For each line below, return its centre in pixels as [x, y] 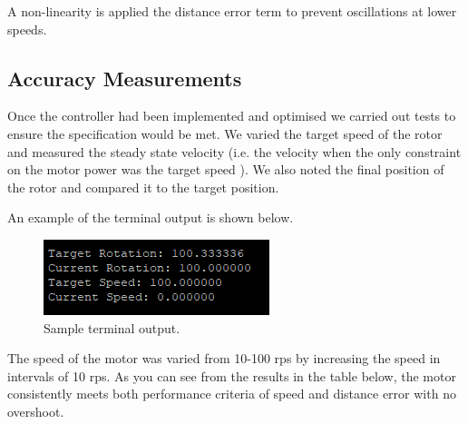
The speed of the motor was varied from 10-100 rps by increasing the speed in [224, 358]
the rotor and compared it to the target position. [143, 187]
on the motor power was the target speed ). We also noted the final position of [226, 169]
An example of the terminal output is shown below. [151, 217]
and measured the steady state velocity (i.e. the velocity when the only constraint [234, 151]
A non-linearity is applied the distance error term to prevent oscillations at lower [232, 11]
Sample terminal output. [112, 327]
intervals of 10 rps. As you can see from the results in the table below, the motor [232, 375]
